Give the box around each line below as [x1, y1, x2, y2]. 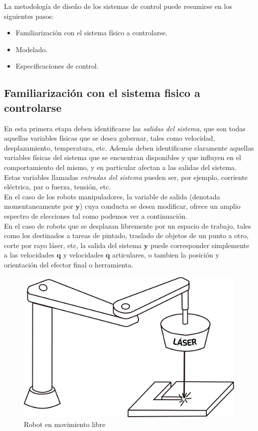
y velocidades [63, 250, 104, 260]
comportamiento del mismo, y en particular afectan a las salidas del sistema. [4, 162, 237, 172]
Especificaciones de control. [15, 61, 99, 71]
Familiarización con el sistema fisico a [4, 85, 200, 100]
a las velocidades [4, 250, 55, 260]
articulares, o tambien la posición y [112, 250, 219, 260]
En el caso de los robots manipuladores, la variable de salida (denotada [4, 191, 220, 201]
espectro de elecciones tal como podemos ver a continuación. [4, 210, 188, 221]
